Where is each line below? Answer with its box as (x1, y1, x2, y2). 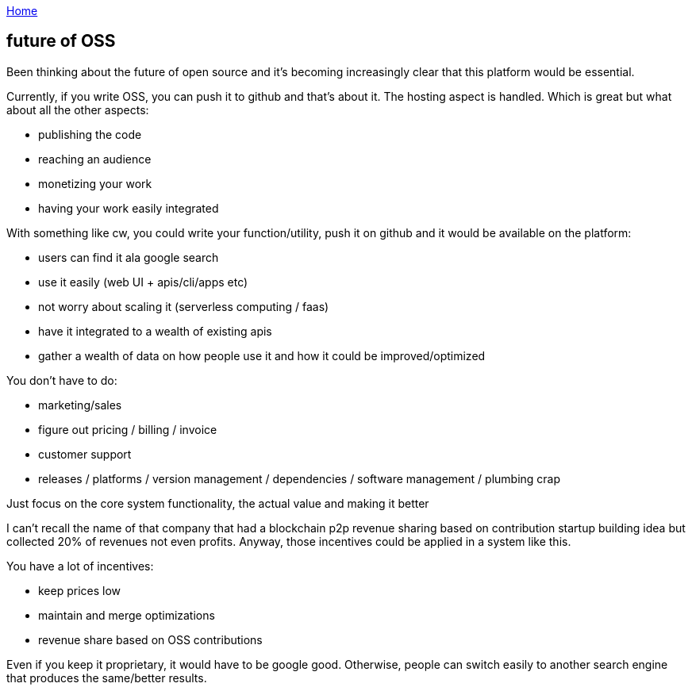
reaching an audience (38, 152, 152, 166)
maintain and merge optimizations (38, 608, 215, 622)
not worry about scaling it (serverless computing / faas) (38, 299, 329, 313)
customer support (38, 447, 132, 461)
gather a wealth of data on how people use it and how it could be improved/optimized (38, 348, 486, 363)
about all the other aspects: (6, 102, 149, 117)
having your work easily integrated (38, 201, 219, 215)
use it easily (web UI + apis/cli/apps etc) (38, 274, 248, 289)
